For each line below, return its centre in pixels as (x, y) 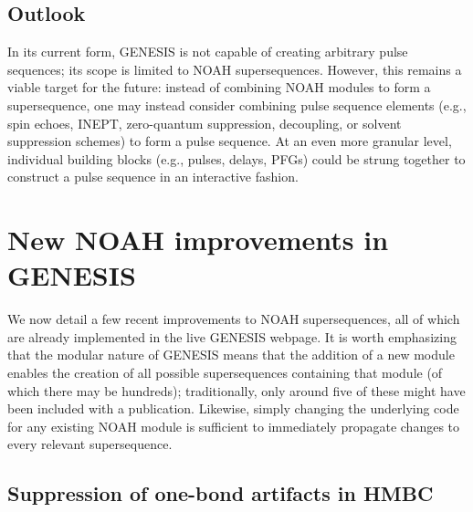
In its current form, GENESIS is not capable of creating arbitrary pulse (208, 52)
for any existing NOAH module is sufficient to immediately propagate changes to (234, 426)
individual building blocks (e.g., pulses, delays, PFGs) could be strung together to (236, 158)
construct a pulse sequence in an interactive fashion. (153, 177)
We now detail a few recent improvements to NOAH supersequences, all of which (234, 319)
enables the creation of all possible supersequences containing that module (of (225, 373)
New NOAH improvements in (198, 240)
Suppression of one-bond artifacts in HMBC (221, 493)
